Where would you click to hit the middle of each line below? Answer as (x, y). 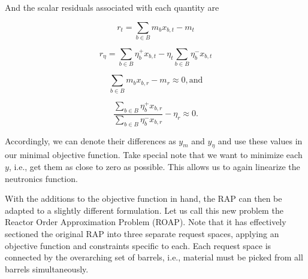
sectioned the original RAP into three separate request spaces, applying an (142, 233)
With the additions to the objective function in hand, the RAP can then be (144, 198)
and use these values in (260, 140)
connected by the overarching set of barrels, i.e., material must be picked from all (154, 257)
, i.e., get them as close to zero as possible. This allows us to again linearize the (154, 167)
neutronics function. (41, 178)
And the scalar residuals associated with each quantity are (112, 7)
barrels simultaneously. (47, 269)
